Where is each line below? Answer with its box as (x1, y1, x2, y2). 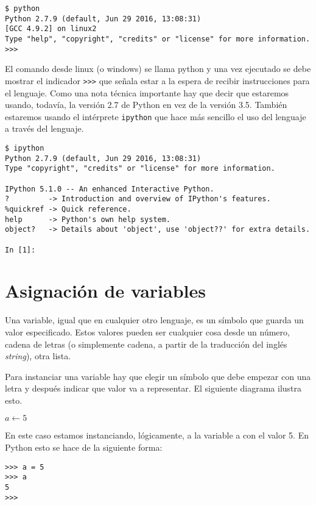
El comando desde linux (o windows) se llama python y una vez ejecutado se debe (5, 62, 311, 75)
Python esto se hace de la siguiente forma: (5, 441, 163, 454)
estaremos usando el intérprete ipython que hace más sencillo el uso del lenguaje (5, 110, 306, 123)
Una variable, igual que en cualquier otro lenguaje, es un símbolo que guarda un (5, 313, 304, 326)
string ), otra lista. (5, 349, 71, 362)
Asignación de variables (5, 278, 206, 303)
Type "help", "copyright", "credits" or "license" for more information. (5, 34, 311, 43)
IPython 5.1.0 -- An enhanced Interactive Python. (5, 184, 214, 193)
